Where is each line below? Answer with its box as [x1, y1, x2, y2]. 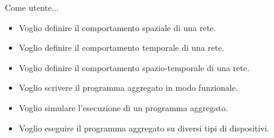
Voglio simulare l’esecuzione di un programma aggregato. [19, 101, 228, 114]
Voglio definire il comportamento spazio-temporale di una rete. [19, 61, 249, 73]
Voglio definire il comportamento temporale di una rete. [19, 41, 224, 54]
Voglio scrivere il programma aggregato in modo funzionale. [19, 81, 238, 94]
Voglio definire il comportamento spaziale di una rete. [19, 21, 216, 33]
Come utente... [5, 1, 59, 13]
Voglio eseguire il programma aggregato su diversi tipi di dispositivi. [19, 121, 270, 134]
